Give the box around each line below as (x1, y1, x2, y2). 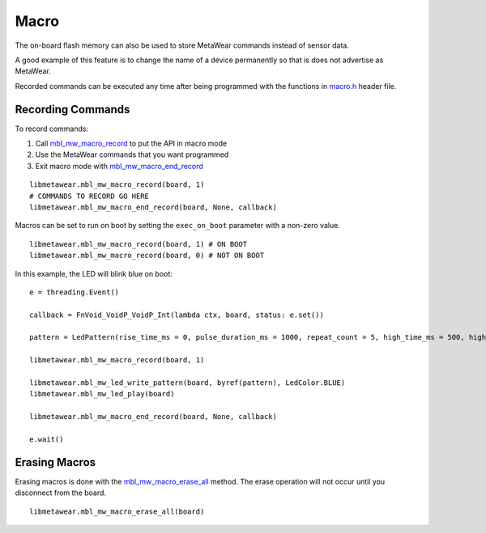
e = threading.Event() (29, 287, 120, 297)
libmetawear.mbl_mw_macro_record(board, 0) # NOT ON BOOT (29, 251, 265, 260)
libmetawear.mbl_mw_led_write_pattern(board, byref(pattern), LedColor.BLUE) (29, 379, 346, 387)
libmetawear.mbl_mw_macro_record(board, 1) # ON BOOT (29, 239, 247, 248)
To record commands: (15, 124, 89, 133)
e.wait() (29, 435, 64, 444)
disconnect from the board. (15, 488, 107, 497)
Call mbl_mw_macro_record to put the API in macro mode (35, 138, 227, 149)
